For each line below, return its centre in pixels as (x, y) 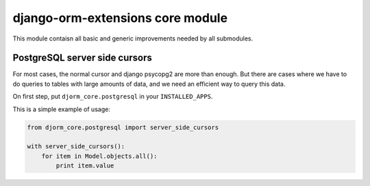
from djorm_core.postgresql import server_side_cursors (123, 127)
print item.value (85, 166)
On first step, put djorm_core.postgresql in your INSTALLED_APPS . (113, 97)
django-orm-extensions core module (120, 18)
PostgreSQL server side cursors (82, 58)
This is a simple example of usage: (62, 109)
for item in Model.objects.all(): (99, 156)
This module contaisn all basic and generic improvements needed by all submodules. (133, 38)
